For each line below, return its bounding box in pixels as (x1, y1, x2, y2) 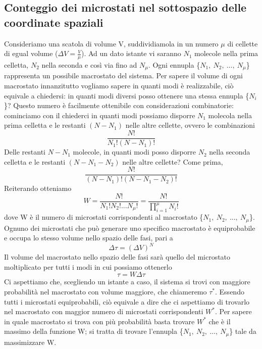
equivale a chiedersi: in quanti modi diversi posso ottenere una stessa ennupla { (4, 90, 249, 101)
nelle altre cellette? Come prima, (122, 156, 223, 167)
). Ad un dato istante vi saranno (81, 48, 181, 59)
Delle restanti (4, 146, 45, 157)
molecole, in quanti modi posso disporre (73, 146, 196, 157)
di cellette (227, 38, 258, 48)
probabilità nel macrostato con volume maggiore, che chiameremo (4, 286, 207, 297)
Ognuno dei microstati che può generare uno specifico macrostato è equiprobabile (4, 222, 255, 233)
